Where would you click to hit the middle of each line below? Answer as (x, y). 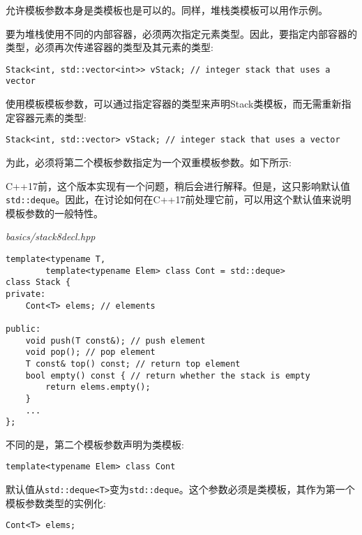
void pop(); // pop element (90, 352)
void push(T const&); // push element (115, 340)
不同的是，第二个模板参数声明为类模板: (95, 444)
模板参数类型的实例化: (56, 503)
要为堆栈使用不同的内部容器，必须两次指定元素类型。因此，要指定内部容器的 (181, 33)
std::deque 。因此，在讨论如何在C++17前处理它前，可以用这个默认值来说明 (179, 199)
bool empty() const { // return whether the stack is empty (168, 375)
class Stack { (38, 283)
